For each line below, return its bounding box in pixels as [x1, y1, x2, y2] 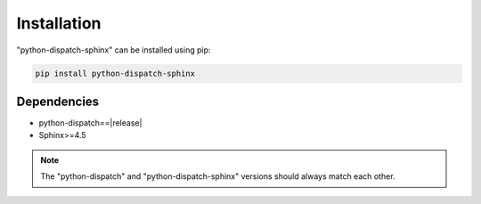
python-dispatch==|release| [38, 118, 143, 128]
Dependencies [16, 94, 100, 109]
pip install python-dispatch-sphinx [35, 68, 196, 78]
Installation [16, 13, 102, 33]
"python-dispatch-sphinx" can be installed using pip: [16, 45, 211, 55]
